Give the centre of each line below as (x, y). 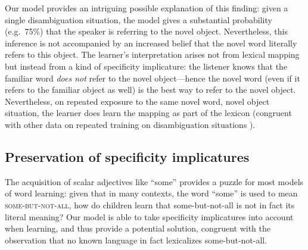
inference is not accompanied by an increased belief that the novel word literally (151, 43)
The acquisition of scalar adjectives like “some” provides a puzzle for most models (154, 181)
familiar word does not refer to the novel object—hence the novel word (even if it (153, 78)
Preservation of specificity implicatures (127, 156)
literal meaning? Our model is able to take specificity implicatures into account (149, 216)
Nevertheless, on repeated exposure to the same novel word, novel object (137, 101)
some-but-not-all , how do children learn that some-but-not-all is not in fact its (150, 204)
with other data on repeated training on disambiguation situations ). (130, 124)
